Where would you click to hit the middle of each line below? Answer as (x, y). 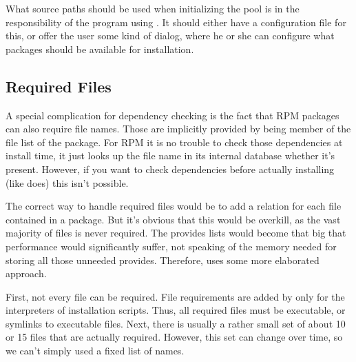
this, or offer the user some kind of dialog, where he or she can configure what (170, 36)
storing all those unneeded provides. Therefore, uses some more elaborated (163, 260)
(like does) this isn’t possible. (67, 182)
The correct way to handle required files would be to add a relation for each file (174, 206)
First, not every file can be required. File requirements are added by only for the (175, 296)
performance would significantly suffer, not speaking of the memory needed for (171, 246)
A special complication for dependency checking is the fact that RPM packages (172, 115)
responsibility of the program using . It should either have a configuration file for (176, 22)
